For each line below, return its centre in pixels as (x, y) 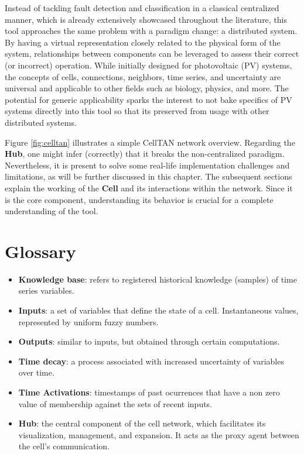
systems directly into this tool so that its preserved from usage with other (137, 111)
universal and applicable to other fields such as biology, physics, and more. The (147, 88)
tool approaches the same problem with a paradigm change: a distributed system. (151, 31)
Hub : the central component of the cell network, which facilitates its (142, 423)
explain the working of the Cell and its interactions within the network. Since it (149, 188)
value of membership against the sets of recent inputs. (115, 403)
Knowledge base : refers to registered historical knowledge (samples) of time (158, 279)
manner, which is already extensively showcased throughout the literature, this (146, 19)
